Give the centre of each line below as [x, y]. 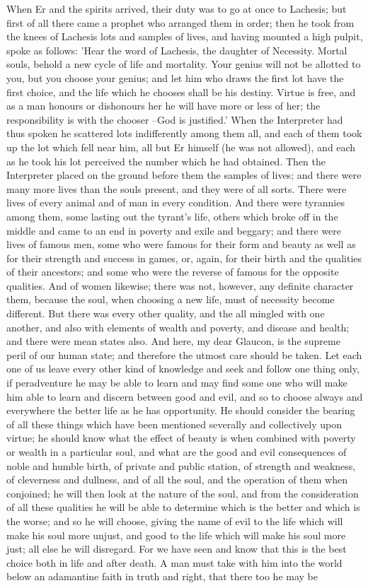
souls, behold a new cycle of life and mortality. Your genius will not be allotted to [184, 64]
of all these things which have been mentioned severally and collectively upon [174, 424]
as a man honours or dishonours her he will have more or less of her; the [163, 106]
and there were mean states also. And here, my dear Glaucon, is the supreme [173, 341]
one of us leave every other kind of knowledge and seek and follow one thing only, [183, 369]
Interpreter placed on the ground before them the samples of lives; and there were [184, 175]
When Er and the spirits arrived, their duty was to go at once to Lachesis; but [177, 8]
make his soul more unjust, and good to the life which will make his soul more [176, 535]
